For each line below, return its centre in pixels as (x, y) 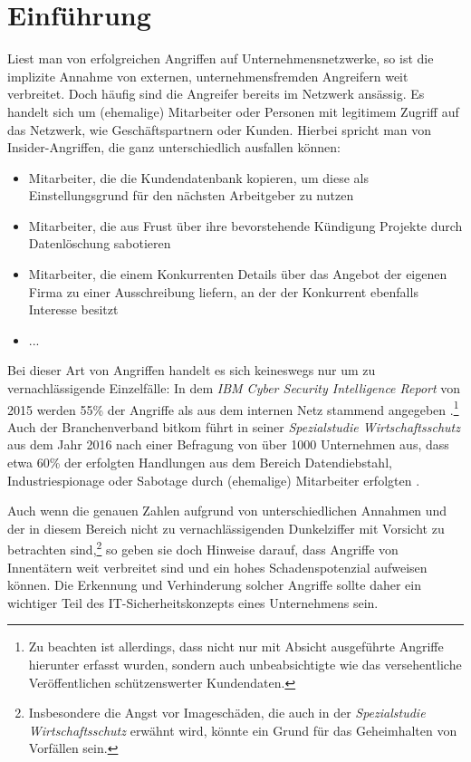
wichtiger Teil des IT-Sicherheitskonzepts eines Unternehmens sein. (193, 602)
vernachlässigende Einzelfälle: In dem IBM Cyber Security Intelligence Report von (234, 388)
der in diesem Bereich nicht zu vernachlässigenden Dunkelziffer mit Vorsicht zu (226, 528)
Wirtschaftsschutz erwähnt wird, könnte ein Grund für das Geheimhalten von (243, 730)
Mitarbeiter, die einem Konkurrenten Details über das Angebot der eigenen (238, 274)
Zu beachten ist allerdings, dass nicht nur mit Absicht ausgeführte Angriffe (236, 646)
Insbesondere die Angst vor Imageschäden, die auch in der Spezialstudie (227, 713)
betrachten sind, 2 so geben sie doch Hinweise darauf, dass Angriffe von (203, 548)
